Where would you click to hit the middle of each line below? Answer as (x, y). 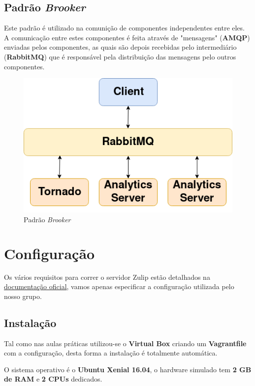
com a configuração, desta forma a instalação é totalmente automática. (111, 353)
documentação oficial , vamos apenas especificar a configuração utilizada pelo (119, 286)
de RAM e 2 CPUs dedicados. (53, 379)
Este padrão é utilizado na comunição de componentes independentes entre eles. (124, 28)
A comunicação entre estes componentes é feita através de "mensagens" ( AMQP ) (127, 37)
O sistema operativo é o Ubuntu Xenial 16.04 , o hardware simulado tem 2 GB (128, 369)
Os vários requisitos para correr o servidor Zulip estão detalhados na (107, 277)
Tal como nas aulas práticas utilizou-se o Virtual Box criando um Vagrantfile (125, 343)
